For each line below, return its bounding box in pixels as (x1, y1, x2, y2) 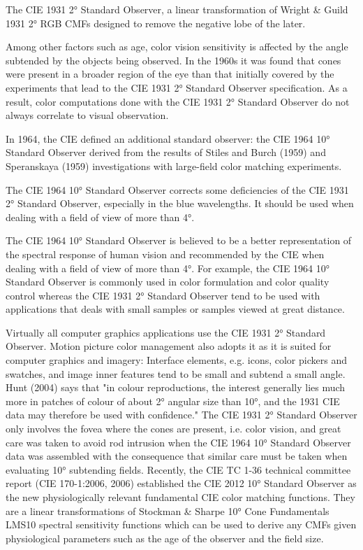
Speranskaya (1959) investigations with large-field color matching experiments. (6, 158, 342, 173)
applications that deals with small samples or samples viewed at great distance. (6, 302, 345, 316)
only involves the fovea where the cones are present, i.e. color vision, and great (6, 421, 341, 436)
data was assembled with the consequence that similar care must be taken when (6, 449, 348, 463)
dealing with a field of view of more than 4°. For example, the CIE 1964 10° (6, 260, 330, 275)
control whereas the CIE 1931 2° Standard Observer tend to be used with (6, 288, 320, 302)
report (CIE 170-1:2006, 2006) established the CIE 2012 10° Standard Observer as (6, 476, 357, 491)
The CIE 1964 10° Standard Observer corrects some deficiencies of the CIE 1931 (6, 182, 349, 197)
